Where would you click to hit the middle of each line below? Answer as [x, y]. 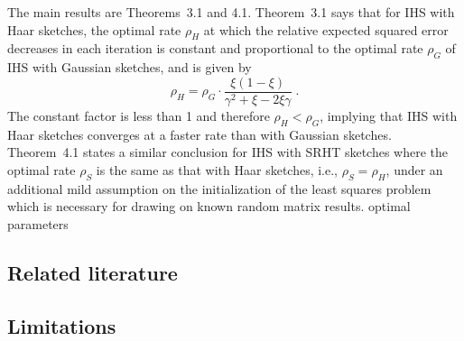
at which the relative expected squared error [326, 29]
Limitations [62, 325]
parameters [38, 223]
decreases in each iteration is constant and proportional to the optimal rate [215, 48]
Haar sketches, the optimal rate [94, 29]
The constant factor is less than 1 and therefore [139, 115]
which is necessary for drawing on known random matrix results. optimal [209, 206]
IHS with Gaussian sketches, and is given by [130, 67]
